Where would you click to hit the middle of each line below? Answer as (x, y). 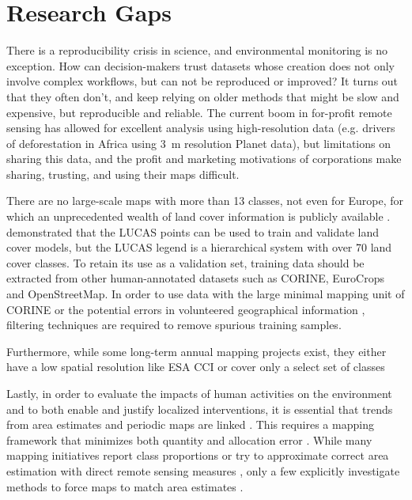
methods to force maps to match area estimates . (125, 486)
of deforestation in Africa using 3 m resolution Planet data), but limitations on (199, 143)
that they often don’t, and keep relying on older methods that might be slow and (203, 96)
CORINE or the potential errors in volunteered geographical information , (186, 309)
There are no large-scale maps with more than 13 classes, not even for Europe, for (205, 201)
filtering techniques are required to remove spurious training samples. (174, 325)
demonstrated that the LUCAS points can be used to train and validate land (193, 231)
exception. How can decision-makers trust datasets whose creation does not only (200, 65)
